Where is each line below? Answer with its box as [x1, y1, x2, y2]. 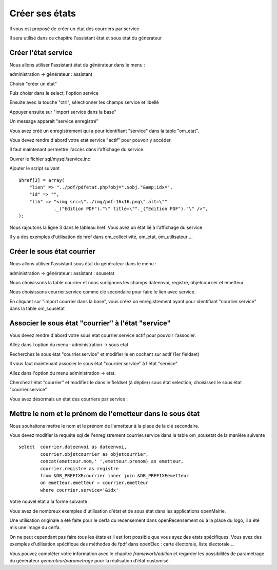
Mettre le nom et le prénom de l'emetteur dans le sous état [9, 409, 200, 418]
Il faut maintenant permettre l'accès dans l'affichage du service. [9, 146, 145, 153]
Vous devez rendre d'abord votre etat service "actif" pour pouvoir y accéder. [9, 137, 172, 143]
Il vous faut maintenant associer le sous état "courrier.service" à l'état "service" [9, 361, 178, 367]
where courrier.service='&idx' [40, 487, 119, 493]
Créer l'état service [9, 48, 73, 57]
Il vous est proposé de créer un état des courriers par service [9, 26, 140, 32]
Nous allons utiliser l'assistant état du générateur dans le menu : [9, 61, 146, 68]
